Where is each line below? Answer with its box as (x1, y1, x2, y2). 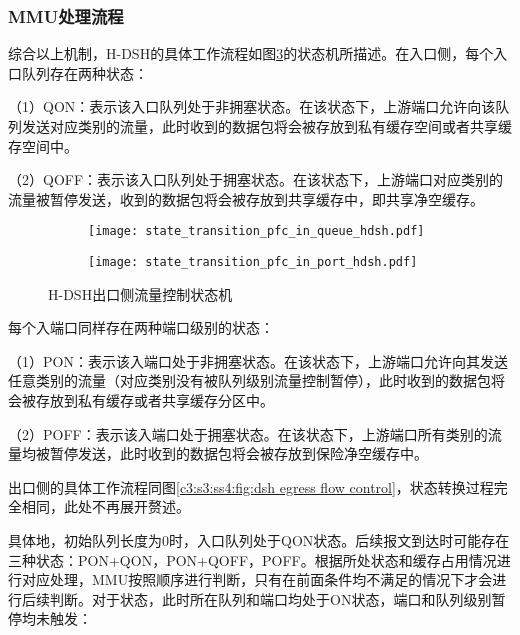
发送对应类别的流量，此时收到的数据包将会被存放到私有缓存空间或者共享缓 (21, 116, 512, 136)
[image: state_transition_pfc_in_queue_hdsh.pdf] (88, 224, 425, 239)
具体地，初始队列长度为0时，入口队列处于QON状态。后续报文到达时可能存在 (8, 530, 510, 551)
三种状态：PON (8, 549, 109, 570)
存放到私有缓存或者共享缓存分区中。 (35, 390, 274, 411)
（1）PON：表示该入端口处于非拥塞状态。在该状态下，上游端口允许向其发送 (8, 350, 508, 371)
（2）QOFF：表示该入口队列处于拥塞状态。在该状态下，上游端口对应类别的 (8, 169, 504, 190)
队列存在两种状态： (21, 62, 148, 83)
